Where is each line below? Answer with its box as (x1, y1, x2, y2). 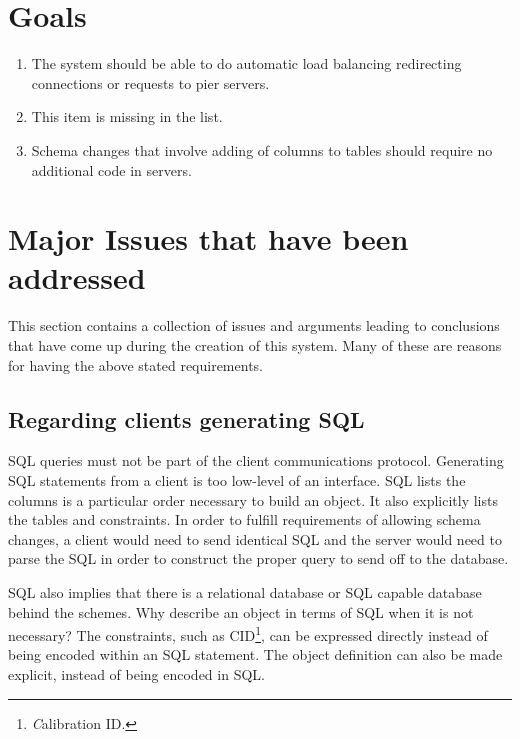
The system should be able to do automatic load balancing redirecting (31, 53, 462, 74)
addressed (8, 257, 146, 298)
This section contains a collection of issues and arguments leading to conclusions (8, 315, 500, 336)
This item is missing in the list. (31, 106, 223, 127)
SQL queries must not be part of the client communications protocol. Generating (8, 450, 504, 471)
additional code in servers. (31, 159, 192, 180)
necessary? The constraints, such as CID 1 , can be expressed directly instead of (8, 622, 488, 645)
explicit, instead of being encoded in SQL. (8, 663, 265, 684)
